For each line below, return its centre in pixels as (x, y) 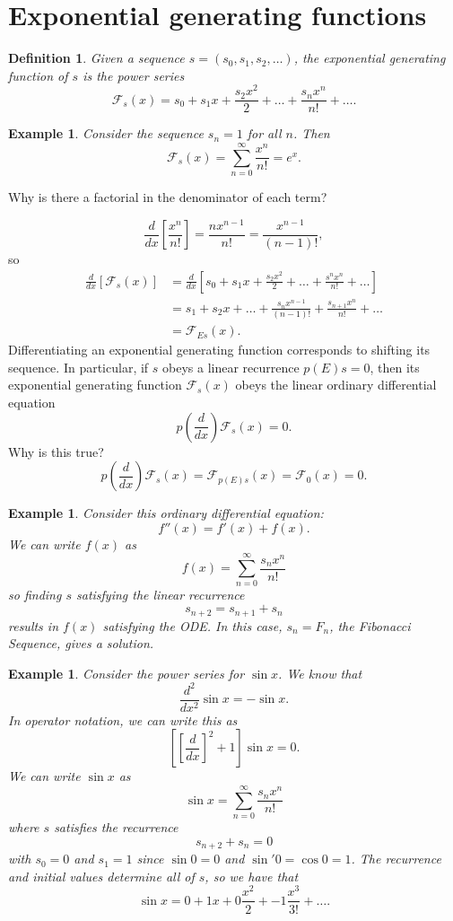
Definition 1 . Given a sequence (96, 58)
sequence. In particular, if (78, 367)
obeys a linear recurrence (231, 367)
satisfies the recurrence (116, 827)
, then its (395, 367)
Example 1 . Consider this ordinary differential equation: (166, 513)
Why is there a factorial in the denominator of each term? (168, 197)
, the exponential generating (370, 58)
